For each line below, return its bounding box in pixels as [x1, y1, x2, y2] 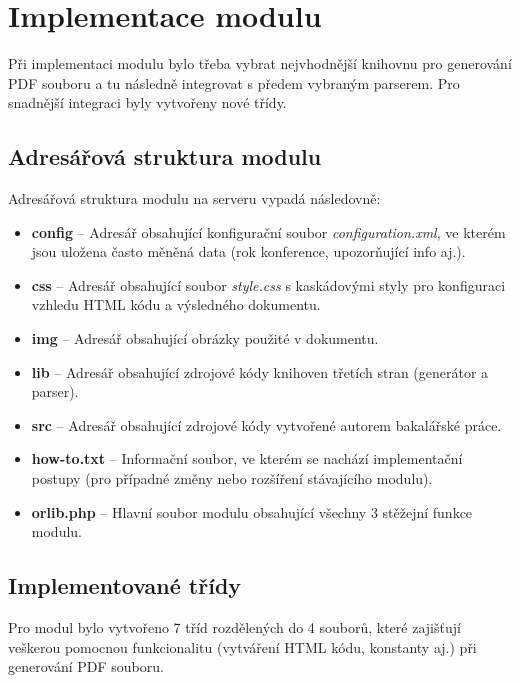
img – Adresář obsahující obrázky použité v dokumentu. [31, 328, 379, 349]
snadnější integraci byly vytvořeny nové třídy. [8, 92, 287, 113]
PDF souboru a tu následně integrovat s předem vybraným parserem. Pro [8, 72, 460, 93]
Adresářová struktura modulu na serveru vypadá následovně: [8, 188, 381, 209]
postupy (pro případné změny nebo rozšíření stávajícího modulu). [31, 468, 433, 489]
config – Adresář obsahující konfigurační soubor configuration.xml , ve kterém [31, 221, 506, 242]
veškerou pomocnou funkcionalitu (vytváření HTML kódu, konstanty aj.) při [8, 636, 477, 657]
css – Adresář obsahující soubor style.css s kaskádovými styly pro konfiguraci [31, 274, 506, 295]
